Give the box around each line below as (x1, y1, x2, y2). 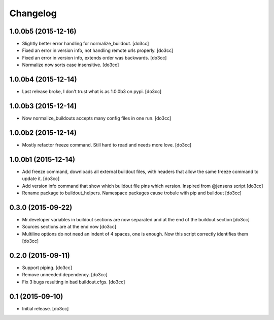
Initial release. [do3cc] (22, 305, 69, 311)
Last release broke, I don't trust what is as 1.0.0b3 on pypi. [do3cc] (22, 89, 162, 95)
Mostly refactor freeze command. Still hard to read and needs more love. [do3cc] (22, 141, 192, 148)
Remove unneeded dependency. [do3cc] (22, 272, 108, 278)
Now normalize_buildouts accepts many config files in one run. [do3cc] (22, 115, 172, 122)
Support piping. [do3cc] (22, 265, 73, 271)
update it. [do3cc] (22, 176, 60, 182)
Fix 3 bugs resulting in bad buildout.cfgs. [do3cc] (22, 279, 125, 285)
